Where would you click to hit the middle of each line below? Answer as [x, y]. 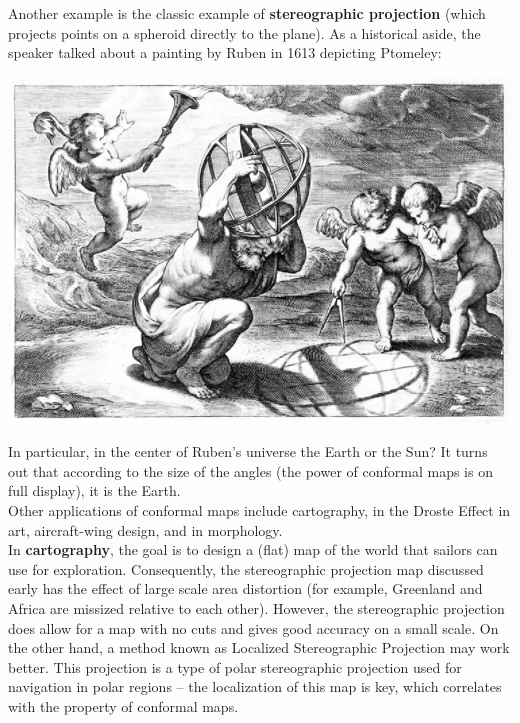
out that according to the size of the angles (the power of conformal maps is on [250, 470]
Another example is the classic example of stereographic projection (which [247, 13]
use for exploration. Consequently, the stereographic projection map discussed [246, 568]
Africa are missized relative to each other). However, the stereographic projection [256, 607]
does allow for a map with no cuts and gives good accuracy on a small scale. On [253, 627]
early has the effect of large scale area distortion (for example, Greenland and [245, 588]
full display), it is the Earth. [94, 490]
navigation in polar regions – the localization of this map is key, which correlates [255, 686]
